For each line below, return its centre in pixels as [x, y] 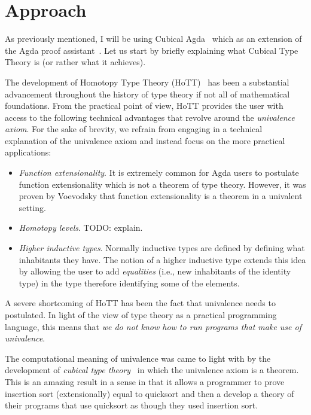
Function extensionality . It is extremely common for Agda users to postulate [159, 173]
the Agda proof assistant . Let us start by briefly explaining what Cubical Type [152, 50]
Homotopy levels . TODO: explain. [81, 228]
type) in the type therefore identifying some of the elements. [129, 283]
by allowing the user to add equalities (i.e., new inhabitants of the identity [155, 271]
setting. [32, 207]
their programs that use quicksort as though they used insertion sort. [132, 405]
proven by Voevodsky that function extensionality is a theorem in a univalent [161, 196]
